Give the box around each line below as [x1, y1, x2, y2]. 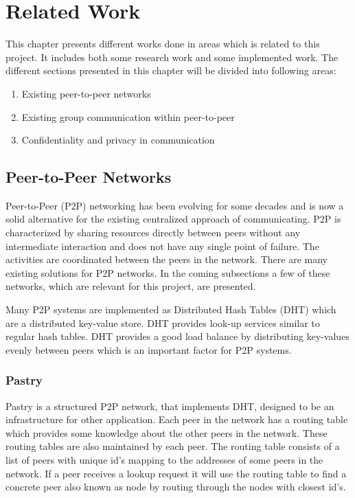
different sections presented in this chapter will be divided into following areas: [5, 63, 336, 78]
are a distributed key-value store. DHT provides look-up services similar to [5, 315, 320, 330]
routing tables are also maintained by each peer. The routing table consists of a [5, 439, 340, 453]
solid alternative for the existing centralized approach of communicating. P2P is [5, 212, 341, 226]
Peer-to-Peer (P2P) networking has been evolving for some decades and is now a [5, 198, 344, 212]
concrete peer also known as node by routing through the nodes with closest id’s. [5, 479, 346, 494]
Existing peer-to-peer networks [21, 86, 151, 100]
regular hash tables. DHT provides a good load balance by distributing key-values [5, 329, 350, 343]
